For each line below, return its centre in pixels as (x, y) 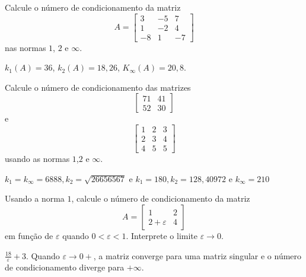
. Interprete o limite (162, 235)
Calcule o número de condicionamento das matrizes (98, 87)
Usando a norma (35, 198)
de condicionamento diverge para (65, 267)
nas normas (26, 47)
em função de (29, 235)
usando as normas (37, 159)
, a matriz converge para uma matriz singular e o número (197, 255)
